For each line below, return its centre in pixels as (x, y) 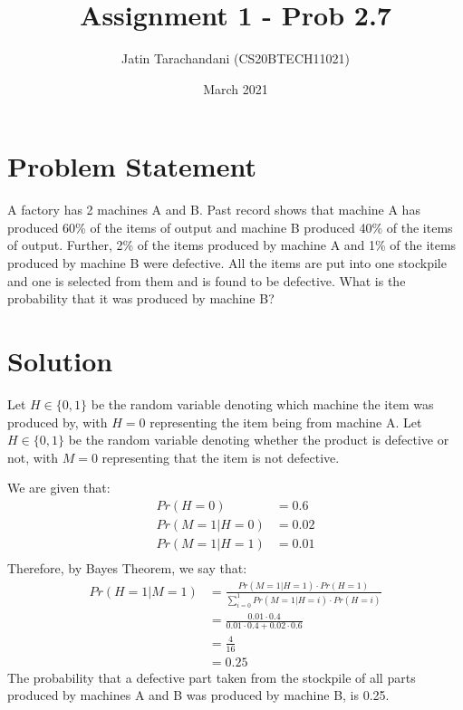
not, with (33, 457)
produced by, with (58, 422)
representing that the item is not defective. (221, 457)
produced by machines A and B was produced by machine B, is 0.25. (198, 695)
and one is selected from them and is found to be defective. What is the (207, 280)
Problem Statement (132, 166)
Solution (60, 360)
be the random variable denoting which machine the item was (262, 403)
